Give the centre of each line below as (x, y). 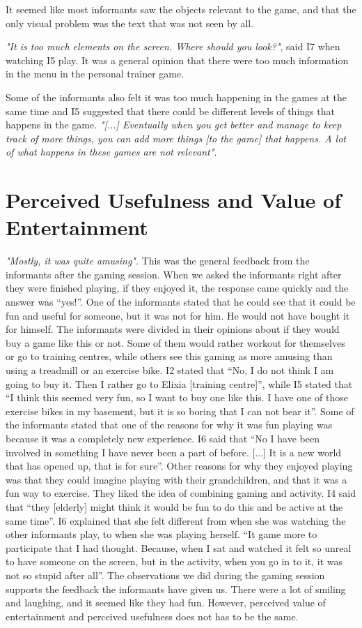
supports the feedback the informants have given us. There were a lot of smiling (176, 589)
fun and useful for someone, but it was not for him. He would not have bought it (178, 315)
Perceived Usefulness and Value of (173, 200)
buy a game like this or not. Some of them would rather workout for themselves (175, 342)
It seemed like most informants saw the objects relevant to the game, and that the (181, 9)
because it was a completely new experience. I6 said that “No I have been (163, 438)
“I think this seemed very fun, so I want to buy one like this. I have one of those (177, 397)
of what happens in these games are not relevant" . (111, 152)
